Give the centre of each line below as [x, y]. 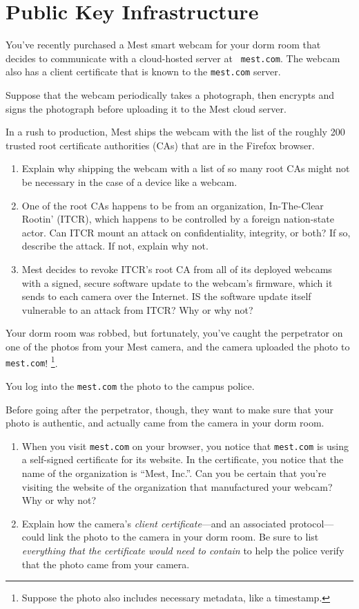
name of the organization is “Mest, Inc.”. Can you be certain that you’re [174, 472]
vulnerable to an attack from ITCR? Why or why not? [137, 309]
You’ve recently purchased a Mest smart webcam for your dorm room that [163, 45]
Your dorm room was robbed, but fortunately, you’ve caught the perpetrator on [174, 333]
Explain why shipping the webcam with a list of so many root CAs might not [186, 168]
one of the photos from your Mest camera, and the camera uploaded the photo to [178, 346]
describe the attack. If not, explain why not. [115, 246]
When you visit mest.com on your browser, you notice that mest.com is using [185, 446]
